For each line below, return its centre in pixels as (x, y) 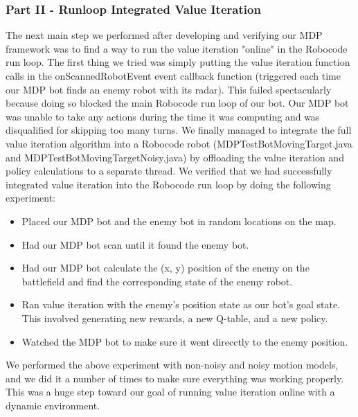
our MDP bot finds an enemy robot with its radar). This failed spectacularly (169, 89)
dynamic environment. (53, 405)
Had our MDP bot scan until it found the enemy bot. (135, 244)
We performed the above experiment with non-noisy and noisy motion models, (172, 365)
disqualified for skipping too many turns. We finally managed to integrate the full (179, 130)
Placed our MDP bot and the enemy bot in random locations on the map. (179, 221)
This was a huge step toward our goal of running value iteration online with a (170, 392)
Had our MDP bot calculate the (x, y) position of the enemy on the (165, 268)
